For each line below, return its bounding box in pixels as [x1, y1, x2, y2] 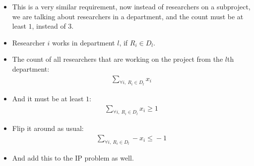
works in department [52, 37, 115, 47]
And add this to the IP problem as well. [12, 153, 134, 163]
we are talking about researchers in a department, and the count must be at [12, 11, 244, 21]
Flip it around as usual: [12, 123, 84, 133]
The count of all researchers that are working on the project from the [12, 54, 223, 64]
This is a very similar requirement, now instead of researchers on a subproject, [12, 1, 251, 11]
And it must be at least [12, 93, 84, 104]
